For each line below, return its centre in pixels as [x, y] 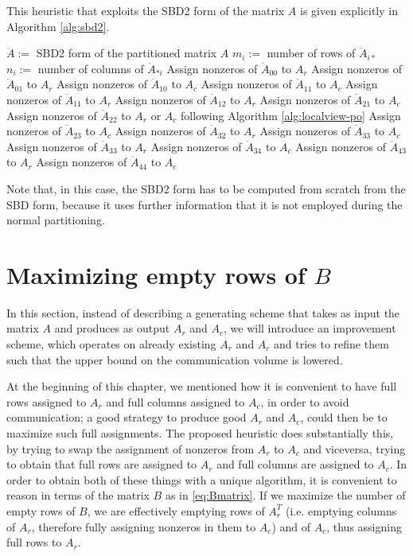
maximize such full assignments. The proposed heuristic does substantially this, [200, 433]
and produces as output [112, 328]
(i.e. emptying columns [341, 510]
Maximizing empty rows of [156, 274]
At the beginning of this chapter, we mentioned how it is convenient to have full [202, 386]
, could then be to [344, 417]
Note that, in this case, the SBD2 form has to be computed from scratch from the [206, 188]
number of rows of [311, 53]
